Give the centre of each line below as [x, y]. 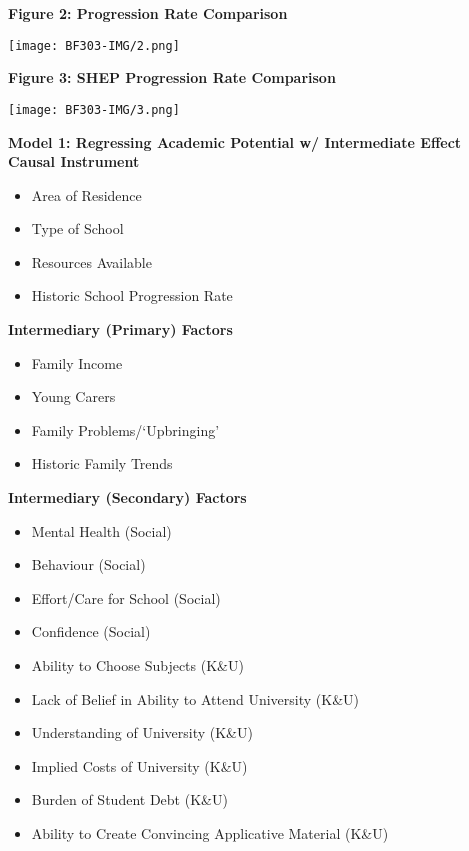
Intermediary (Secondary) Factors [127, 497]
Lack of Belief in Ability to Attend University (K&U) [195, 698]
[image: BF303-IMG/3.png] [94, 109]
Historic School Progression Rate [132, 295]
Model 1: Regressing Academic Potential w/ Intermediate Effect [235, 141]
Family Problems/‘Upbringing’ [125, 429]
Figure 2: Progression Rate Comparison [148, 13]
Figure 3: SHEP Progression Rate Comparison [172, 77]
